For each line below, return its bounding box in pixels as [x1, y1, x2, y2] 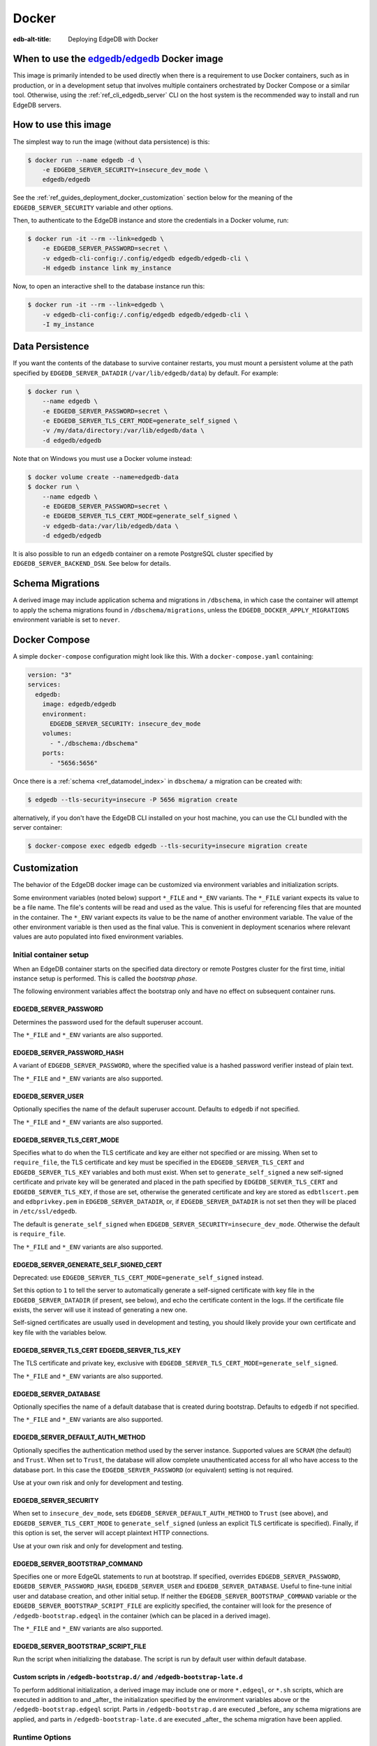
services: [27, 681, 61, 689]
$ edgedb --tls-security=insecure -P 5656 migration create [27, 795, 238, 803]
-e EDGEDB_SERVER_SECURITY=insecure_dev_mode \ [42, 166, 209, 174]
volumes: [42, 730, 73, 738]
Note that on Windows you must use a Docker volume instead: [13, 454, 193, 462]
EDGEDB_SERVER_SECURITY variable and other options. [13, 203, 174, 212]
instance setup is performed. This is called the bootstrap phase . [13, 974, 198, 983]
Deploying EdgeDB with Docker [68, 35, 158, 43]
